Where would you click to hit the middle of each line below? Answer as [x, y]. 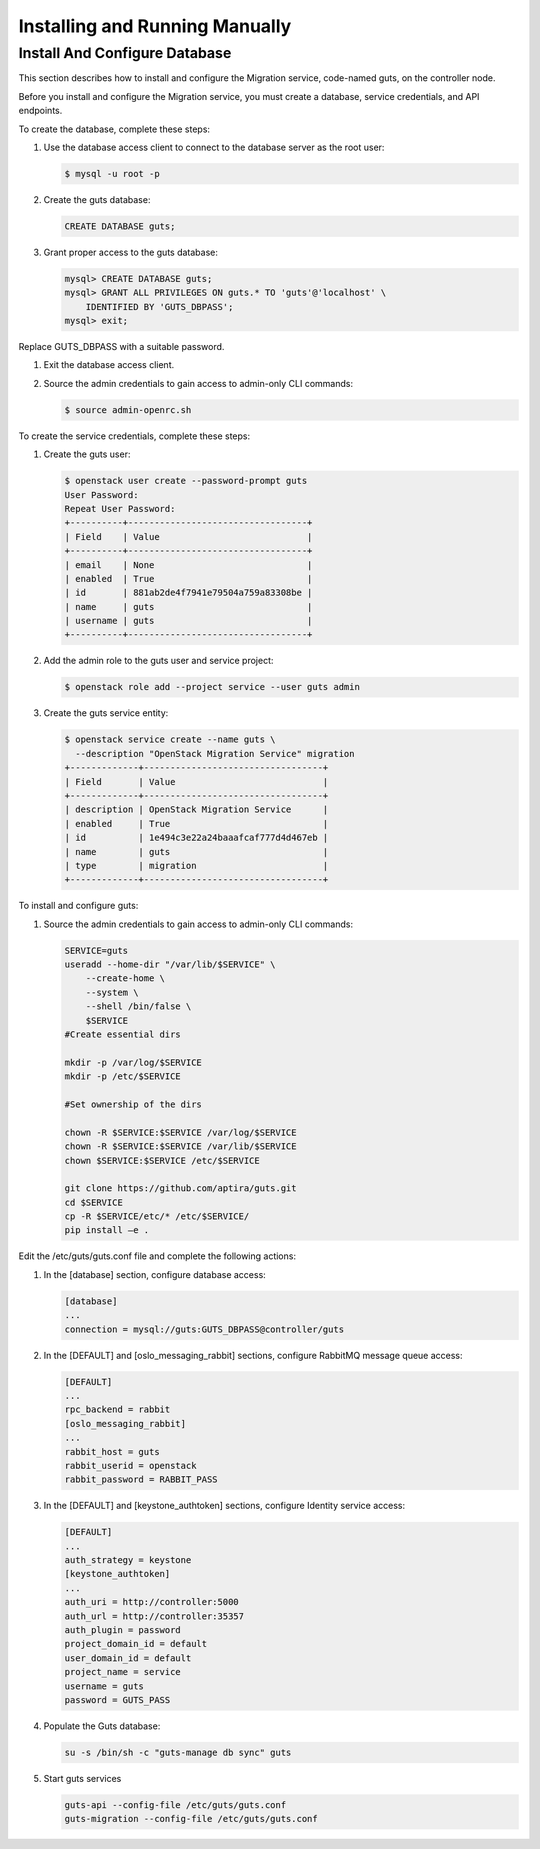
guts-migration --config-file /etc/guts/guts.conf [191, 1819]
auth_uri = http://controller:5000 [151, 1602]
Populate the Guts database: [102, 1726]
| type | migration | [196, 865]
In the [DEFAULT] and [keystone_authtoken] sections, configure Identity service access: [224, 1506]
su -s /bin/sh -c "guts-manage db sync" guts [178, 1752]
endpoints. [40, 111]
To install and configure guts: [78, 906]
